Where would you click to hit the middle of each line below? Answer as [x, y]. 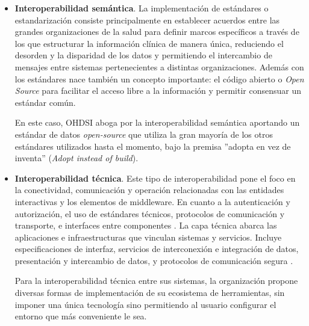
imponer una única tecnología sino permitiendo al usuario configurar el [145, 304]
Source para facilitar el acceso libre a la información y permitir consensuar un [158, 91]
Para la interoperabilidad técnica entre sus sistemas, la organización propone [156, 281]
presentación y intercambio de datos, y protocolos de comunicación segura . [154, 260]
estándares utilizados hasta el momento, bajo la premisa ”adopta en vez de [153, 146]
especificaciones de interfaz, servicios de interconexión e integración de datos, [157, 249]
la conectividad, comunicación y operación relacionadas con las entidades [149, 190]
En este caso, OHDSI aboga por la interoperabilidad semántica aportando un [157, 122]
